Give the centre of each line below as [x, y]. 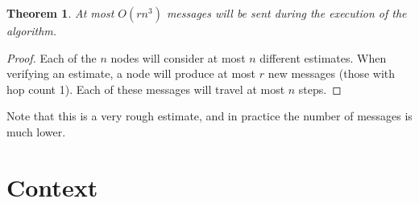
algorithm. [32, 30]
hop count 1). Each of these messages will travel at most [146, 89]
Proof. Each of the [52, 57]
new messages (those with [332, 73]
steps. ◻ [320, 89]
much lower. [36, 131]
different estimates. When [323, 57]
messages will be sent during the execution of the [286, 13]
